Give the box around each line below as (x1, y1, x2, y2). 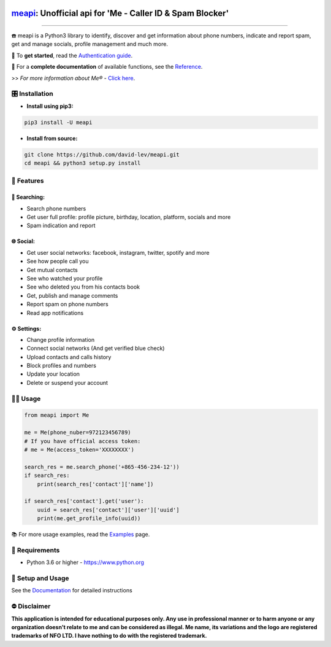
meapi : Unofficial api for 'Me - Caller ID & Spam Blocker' (11, 8, 229, 18)
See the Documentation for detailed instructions (11, 587, 133, 594)
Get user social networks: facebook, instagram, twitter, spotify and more (26, 249, 210, 256)
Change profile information (26, 336, 95, 343)
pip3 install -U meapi (24, 118, 93, 126)
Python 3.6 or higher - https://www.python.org (26, 559, 144, 566)
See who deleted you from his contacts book (26, 283, 140, 291)
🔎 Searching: (11, 193, 45, 201)
